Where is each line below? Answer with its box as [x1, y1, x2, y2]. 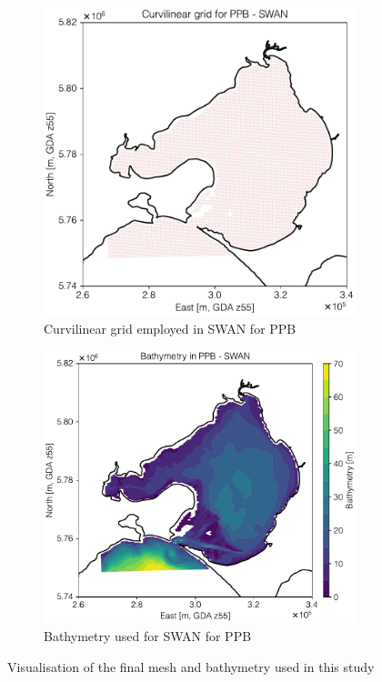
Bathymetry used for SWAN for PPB [44, 627, 252, 645]
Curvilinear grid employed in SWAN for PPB [44, 318, 297, 337]
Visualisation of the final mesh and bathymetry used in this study [7, 657, 375, 676]
